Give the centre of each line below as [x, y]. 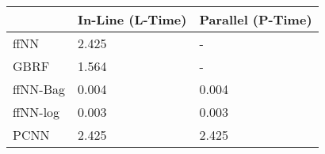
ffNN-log [36, 112]
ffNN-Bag [39, 89]
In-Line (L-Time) [132, 19]
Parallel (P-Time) [256, 19]
